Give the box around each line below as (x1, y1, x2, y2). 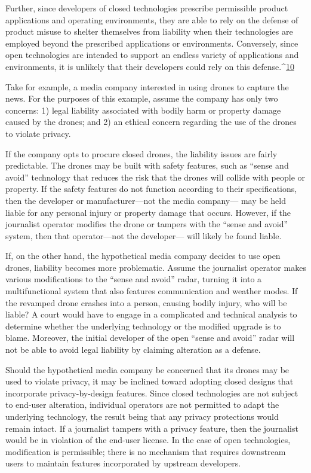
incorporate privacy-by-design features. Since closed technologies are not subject (5, 386, 298, 399)
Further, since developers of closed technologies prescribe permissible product (5, 2, 288, 14)
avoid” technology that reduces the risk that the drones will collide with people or (5, 170, 306, 183)
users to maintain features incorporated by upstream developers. (5, 457, 241, 469)
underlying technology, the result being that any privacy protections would (5, 410, 279, 422)
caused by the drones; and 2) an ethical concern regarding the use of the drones (5, 115, 297, 128)
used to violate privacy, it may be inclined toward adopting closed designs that (5, 375, 294, 387)
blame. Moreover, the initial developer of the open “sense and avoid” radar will (5, 331, 295, 344)
